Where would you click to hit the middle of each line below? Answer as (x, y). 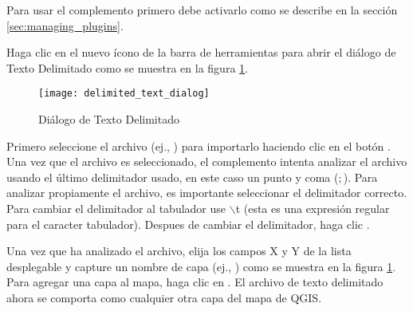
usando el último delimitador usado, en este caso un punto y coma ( (173, 177)
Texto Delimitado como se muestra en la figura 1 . (127, 67)
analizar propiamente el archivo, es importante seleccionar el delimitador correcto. (207, 193)
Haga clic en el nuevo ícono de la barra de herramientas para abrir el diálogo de (201, 52)
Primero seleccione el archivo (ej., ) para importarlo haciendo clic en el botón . (199, 146)
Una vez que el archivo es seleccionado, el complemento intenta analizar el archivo (207, 161)
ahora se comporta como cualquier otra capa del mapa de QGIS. (164, 297)
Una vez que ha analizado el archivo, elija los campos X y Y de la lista (179, 251)
